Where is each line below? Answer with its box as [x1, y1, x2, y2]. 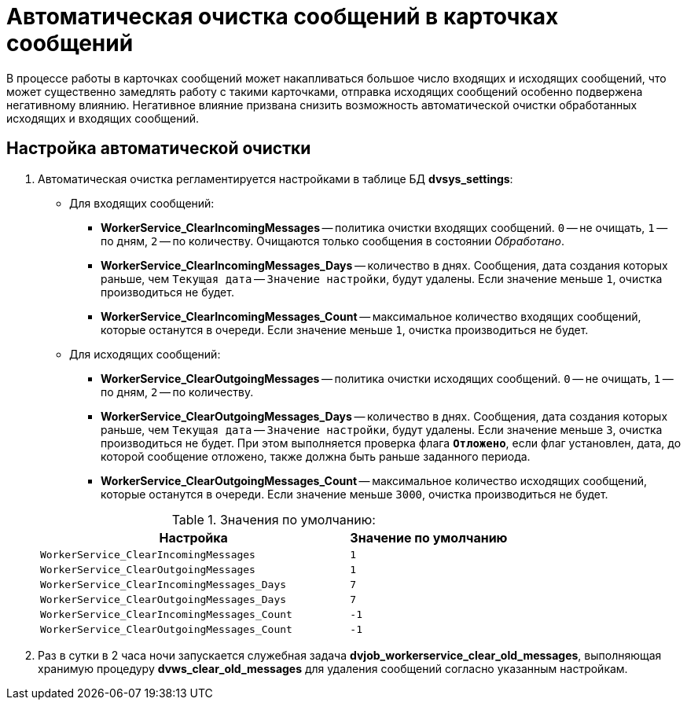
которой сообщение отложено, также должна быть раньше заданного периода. [101, 449, 531, 463]
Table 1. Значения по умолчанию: [171, 511, 376, 528]
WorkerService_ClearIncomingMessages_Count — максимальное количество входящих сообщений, [101, 309, 641, 323]
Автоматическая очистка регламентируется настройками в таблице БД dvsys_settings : [38, 171, 513, 186]
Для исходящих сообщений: [69, 347, 221, 361]
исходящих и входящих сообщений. [6, 111, 199, 125]
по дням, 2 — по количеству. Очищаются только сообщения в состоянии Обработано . [101, 233, 564, 248]
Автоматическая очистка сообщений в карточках [6, 3, 559, 30]
